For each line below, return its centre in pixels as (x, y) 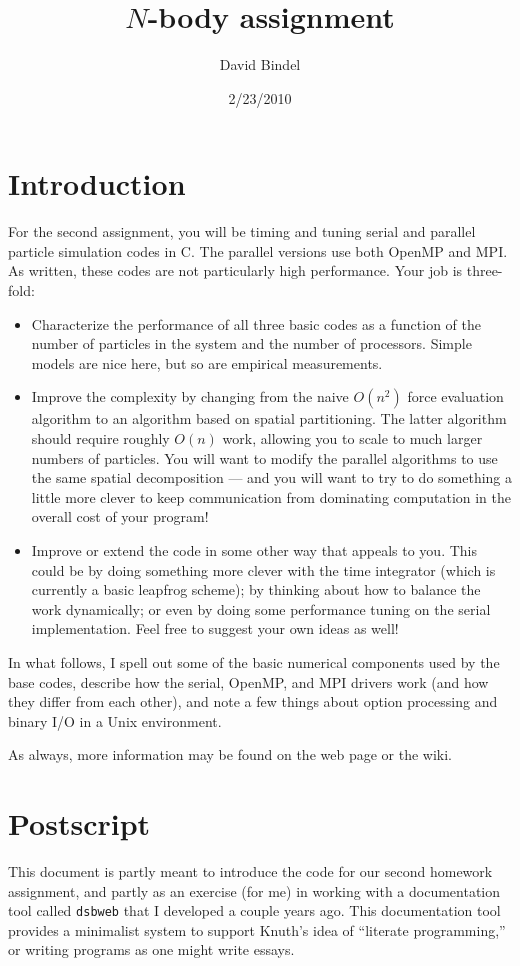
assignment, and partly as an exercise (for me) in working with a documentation (254, 890)
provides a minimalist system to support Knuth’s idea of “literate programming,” (257, 929)
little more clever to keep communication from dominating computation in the (271, 496)
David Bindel (260, 64)
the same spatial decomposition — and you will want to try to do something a (272, 477)
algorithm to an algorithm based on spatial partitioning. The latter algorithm (269, 418)
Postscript (79, 823)
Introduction (97, 183)
